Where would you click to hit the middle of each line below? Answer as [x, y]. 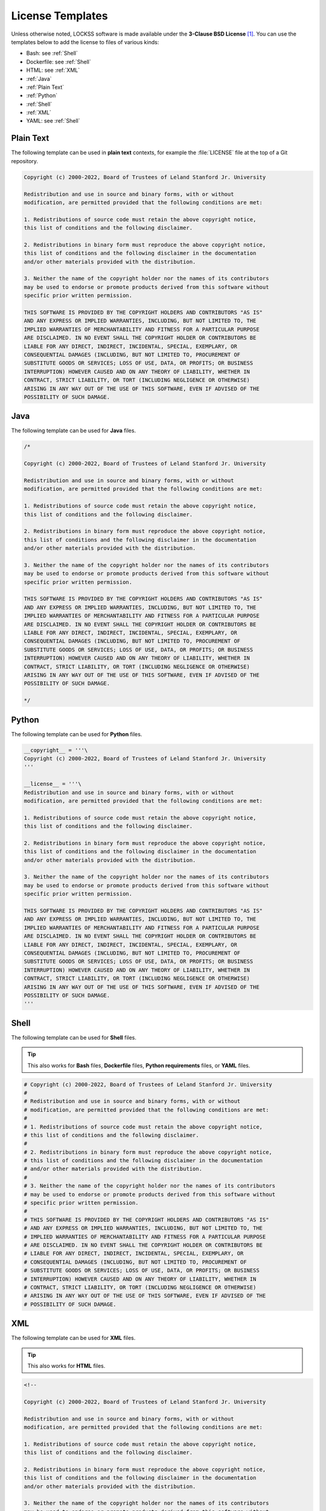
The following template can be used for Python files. [77, 734]
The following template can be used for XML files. [73, 1338]
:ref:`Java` [39, 79]
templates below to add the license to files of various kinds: [85, 42]
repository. [25, 161]
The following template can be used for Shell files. [74, 1037]
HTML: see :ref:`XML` [53, 70]
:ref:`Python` [42, 95]
